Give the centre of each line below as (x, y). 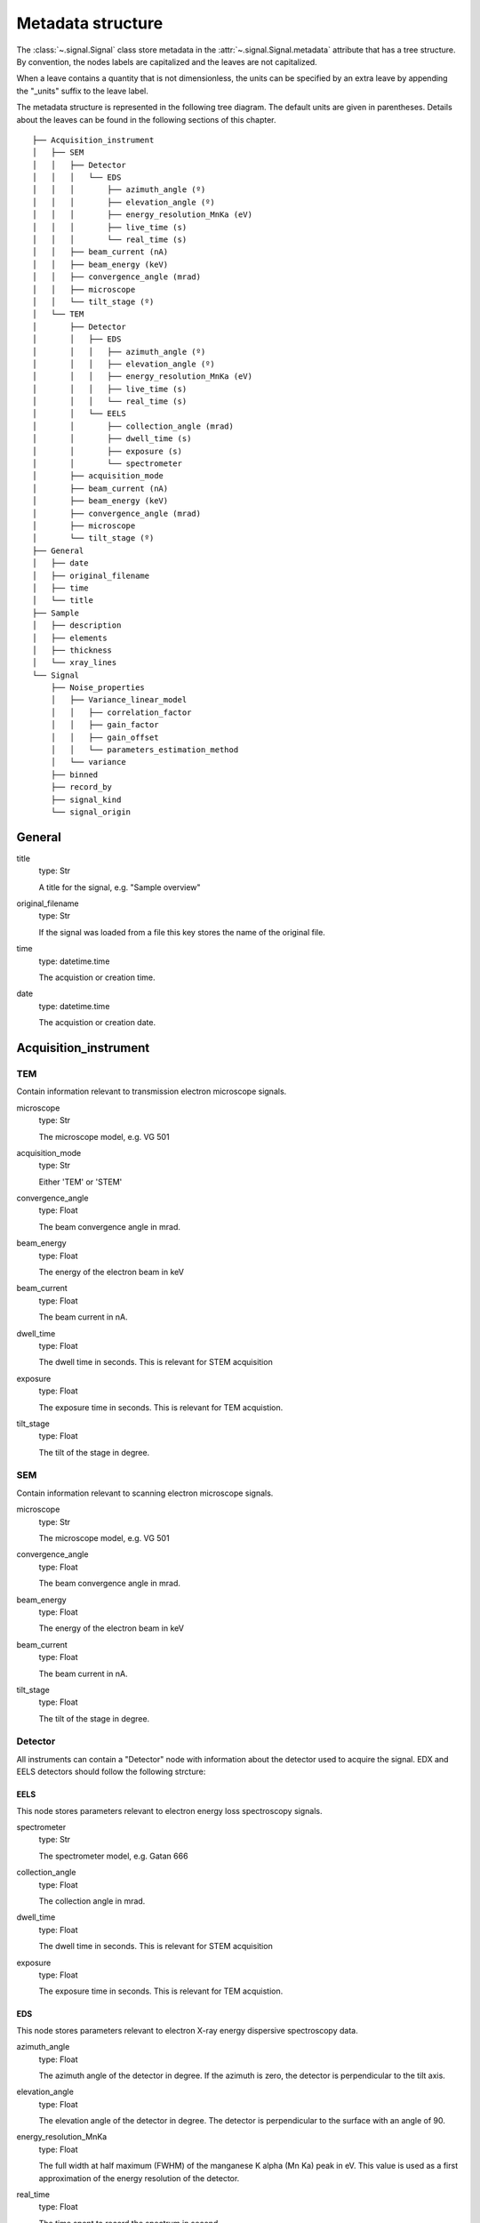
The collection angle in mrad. (92, 1901)
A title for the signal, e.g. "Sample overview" (120, 887)
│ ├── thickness (72, 650)
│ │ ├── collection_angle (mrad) (133, 426)
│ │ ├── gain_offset (104, 737)
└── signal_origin (91, 812)
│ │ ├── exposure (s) (107, 451)
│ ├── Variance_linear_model (119, 700)
